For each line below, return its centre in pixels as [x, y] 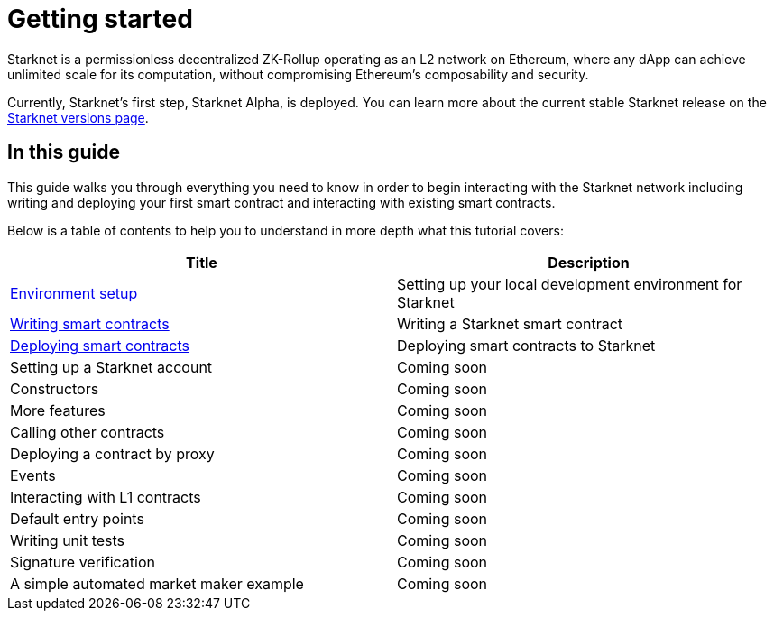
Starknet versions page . [78, 117]
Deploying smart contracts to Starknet [526, 345]
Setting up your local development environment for [570, 284]
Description [589, 262]
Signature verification [83, 562]
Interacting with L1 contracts [106, 497]
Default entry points [77, 518]
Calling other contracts [88, 432]
